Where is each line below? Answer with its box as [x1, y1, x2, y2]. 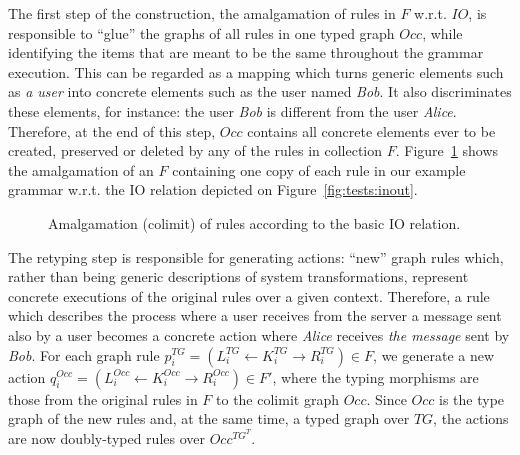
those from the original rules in [8, 388, 198, 409]
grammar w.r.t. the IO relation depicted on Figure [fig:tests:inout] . [8, 179, 418, 200]
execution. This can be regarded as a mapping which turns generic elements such [8, 61, 504, 82]
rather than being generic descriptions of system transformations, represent [8, 266, 469, 287]
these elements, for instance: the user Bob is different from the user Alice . [8, 100, 457, 121]
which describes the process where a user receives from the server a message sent [8, 305, 502, 326]
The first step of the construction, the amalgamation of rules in [8, 3, 396, 23]
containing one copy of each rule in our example [172, 159, 466, 180]
